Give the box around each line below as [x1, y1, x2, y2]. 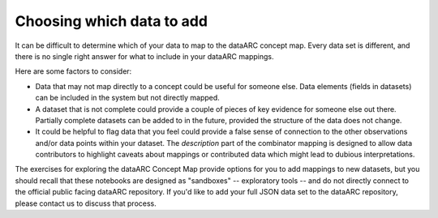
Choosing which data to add [15, 12, 208, 30]
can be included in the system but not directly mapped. [35, 93, 221, 103]
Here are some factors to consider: [15, 66, 132, 76]
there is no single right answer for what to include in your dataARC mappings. [15, 51, 274, 61]
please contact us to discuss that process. [15, 199, 157, 208]
